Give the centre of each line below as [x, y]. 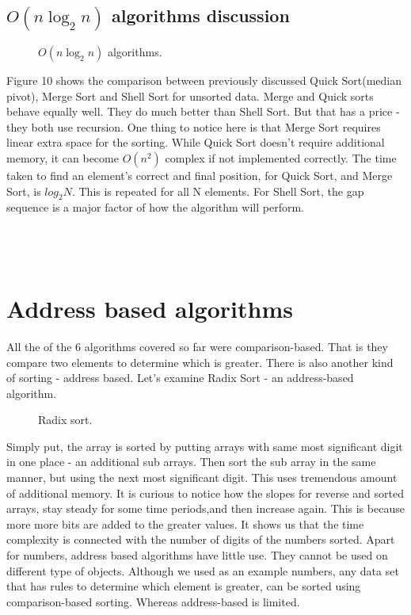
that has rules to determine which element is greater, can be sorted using [184, 586]
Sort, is [24, 191]
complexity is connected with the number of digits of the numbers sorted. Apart [201, 539]
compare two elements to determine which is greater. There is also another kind [200, 362]
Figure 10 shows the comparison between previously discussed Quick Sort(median [204, 80]
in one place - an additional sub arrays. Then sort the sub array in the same [191, 462]
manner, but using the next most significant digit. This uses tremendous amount [202, 477]
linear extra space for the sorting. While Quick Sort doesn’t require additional [196, 142]
